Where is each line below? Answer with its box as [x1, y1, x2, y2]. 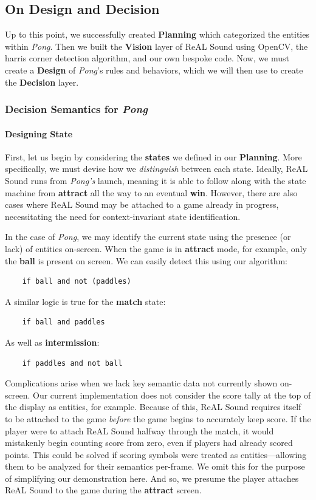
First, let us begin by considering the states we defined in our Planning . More [5, 150, 302, 163]
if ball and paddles [22, 318, 105, 327]
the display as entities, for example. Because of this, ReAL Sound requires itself [5, 400, 301, 413]
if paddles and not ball [22, 358, 123, 368]
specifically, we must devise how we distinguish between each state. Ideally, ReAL [5, 162, 308, 175]
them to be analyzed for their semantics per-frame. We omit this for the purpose [5, 460, 305, 473]
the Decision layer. [5, 75, 79, 88]
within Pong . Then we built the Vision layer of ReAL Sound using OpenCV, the [5, 39, 308, 52]
